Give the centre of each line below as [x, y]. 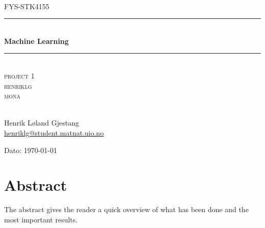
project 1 [19, 75]
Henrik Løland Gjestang [42, 123]
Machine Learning [36, 41]
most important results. [41, 219]
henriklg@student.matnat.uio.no [54, 132]
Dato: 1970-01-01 [31, 150]
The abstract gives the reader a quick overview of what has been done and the [126, 209]
